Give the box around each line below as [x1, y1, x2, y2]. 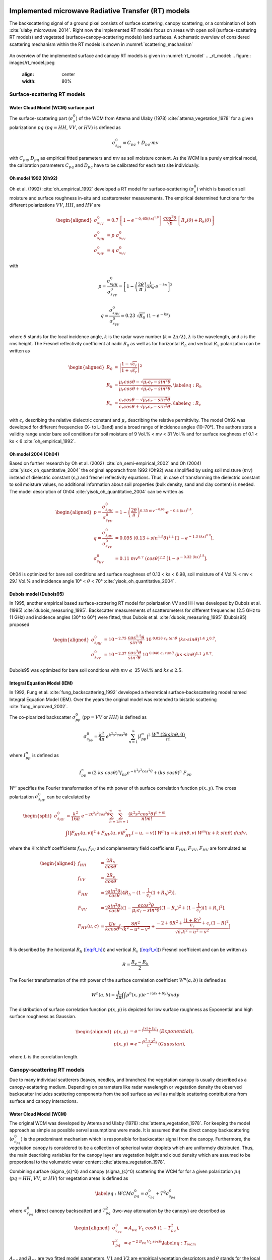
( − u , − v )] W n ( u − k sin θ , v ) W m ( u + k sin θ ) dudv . [131, 829, 248, 836]
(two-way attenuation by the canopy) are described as [112, 1208, 226, 1214]
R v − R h [131, 959, 149, 966]
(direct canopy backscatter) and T [34, 1208, 106, 1214]
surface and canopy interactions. [9, 1098, 78, 1104]
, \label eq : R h [170, 382, 202, 389]
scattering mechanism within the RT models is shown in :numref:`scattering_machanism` [9, 41, 193, 47]
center [61, 71, 76, 77]
